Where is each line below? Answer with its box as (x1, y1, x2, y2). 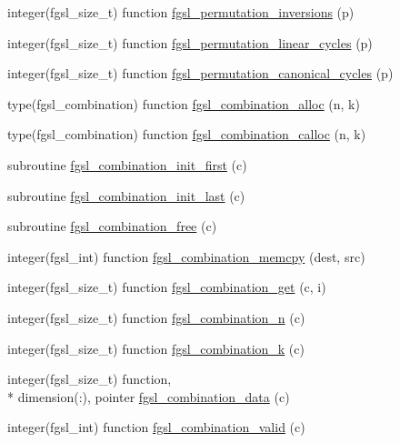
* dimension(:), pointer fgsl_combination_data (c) (7, 387, 290, 406)
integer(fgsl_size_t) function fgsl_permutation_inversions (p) (7, 3, 355, 21)
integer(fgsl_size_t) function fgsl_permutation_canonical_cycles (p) (7, 64, 394, 83)
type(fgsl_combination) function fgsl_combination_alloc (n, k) (7, 94, 360, 113)
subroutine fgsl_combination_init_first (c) (7, 155, 247, 174)
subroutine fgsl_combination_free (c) (7, 216, 217, 236)
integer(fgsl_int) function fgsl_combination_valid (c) (7, 418, 305, 437)
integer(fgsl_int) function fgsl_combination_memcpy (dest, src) (7, 247, 365, 266)
